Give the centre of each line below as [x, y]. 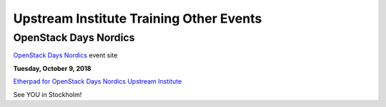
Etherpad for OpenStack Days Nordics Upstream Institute [98, 81]
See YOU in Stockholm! [48, 94]
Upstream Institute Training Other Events [138, 18]
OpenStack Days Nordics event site [65, 55]
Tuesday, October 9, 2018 [52, 68]
